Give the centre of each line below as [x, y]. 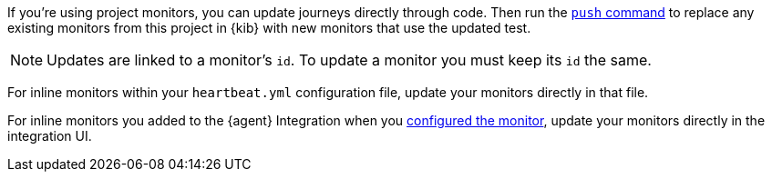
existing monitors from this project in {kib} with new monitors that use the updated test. [269, 28]
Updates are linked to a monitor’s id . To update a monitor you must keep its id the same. [349, 60]
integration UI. [50, 136]
